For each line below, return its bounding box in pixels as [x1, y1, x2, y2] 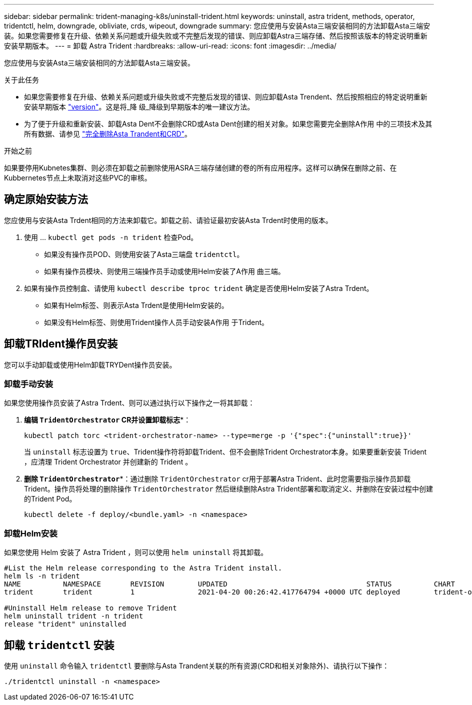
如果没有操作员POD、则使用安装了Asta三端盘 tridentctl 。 [44, 249, 244, 258]
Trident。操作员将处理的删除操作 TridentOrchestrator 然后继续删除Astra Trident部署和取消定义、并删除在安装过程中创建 [24, 484, 433, 493]
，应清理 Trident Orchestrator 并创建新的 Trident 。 [24, 457, 192, 466]
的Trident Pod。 [24, 494, 76, 503]
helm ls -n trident [4, 572, 80, 580]
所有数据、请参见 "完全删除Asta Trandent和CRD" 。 [24, 129, 192, 138]
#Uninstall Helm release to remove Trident [4, 604, 177, 612]
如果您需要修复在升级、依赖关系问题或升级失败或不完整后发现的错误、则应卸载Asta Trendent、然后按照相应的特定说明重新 [24, 92, 427, 101]
